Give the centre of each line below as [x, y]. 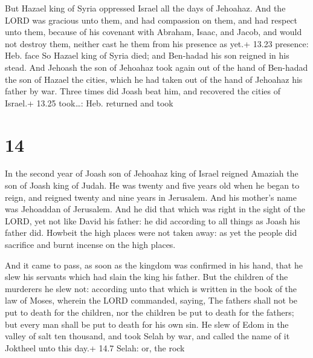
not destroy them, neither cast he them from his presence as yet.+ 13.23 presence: [157, 43]
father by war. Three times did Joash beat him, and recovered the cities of [143, 91]
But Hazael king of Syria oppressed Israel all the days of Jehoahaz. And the [145, 8]
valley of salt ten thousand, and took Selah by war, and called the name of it [147, 336]
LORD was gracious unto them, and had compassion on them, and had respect [151, 20]
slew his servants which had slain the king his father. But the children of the [147, 277]
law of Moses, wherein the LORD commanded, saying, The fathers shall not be [151, 300]
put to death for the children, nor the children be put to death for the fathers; [150, 312]
